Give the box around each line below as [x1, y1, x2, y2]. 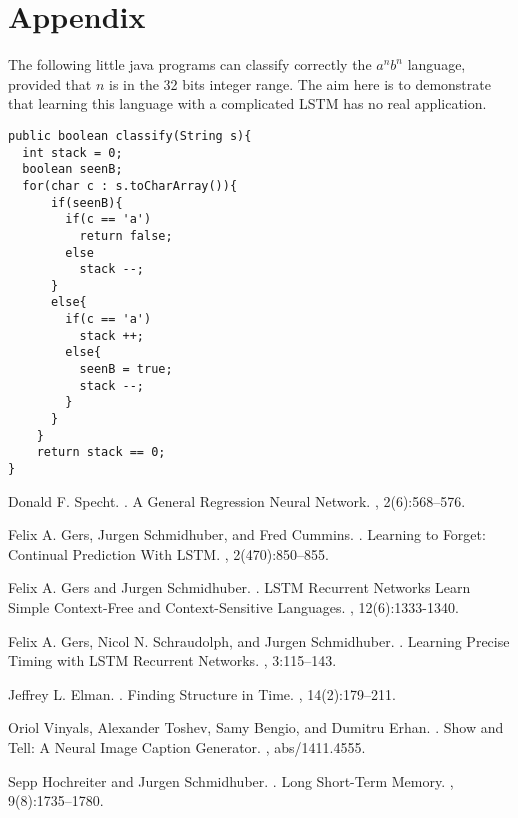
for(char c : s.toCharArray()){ [22, 178, 238, 193]
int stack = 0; [22, 145, 123, 160]
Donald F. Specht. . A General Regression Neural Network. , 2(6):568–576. [8, 490, 466, 511]
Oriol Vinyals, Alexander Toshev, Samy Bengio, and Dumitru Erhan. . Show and [8, 717, 504, 738]
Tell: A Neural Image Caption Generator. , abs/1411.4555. [8, 737, 366, 758]
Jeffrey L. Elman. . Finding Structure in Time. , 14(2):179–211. [8, 683, 396, 704]
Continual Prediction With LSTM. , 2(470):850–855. [8, 543, 329, 564]
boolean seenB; [22, 162, 123, 177]
